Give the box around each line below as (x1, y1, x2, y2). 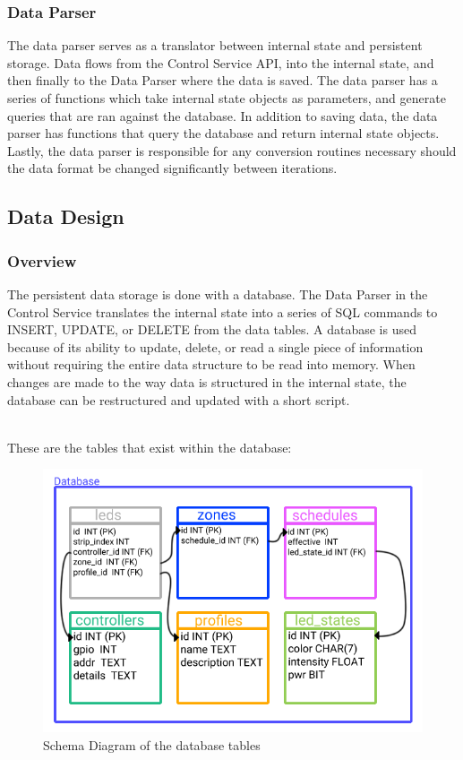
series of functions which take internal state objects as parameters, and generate (7, 89, 446, 107)
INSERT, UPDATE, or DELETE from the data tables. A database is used (7, 320, 416, 339)
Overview (7, 249, 77, 272)
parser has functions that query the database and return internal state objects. (7, 124, 440, 142)
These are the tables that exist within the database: (7, 437, 292, 456)
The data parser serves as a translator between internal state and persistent (7, 36, 423, 55)
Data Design (7, 203, 124, 230)
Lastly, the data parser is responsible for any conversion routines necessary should (7, 141, 457, 160)
